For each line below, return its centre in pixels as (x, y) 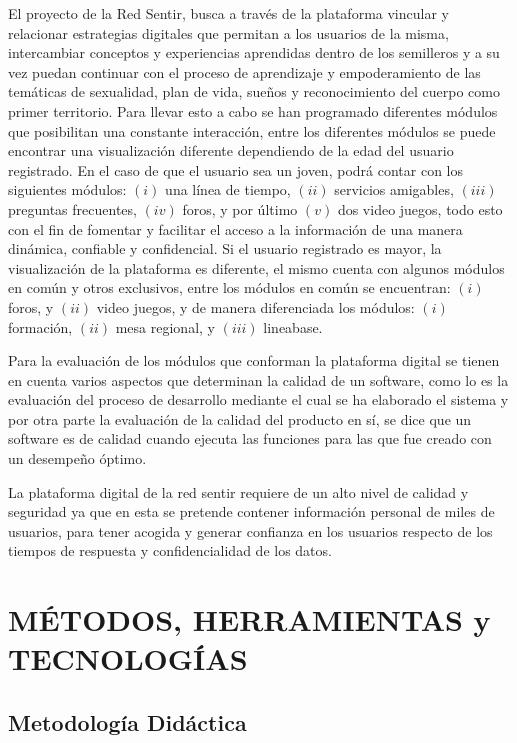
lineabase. (293, 326)
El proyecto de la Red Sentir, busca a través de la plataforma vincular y (228, 13)
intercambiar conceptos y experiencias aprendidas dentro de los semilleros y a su (254, 52)
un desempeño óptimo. (77, 458)
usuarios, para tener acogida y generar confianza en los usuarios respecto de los (250, 530)
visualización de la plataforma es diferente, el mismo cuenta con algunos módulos (256, 267)
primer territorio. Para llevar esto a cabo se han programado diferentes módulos (253, 110)
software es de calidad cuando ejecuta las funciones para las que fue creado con (250, 438)
